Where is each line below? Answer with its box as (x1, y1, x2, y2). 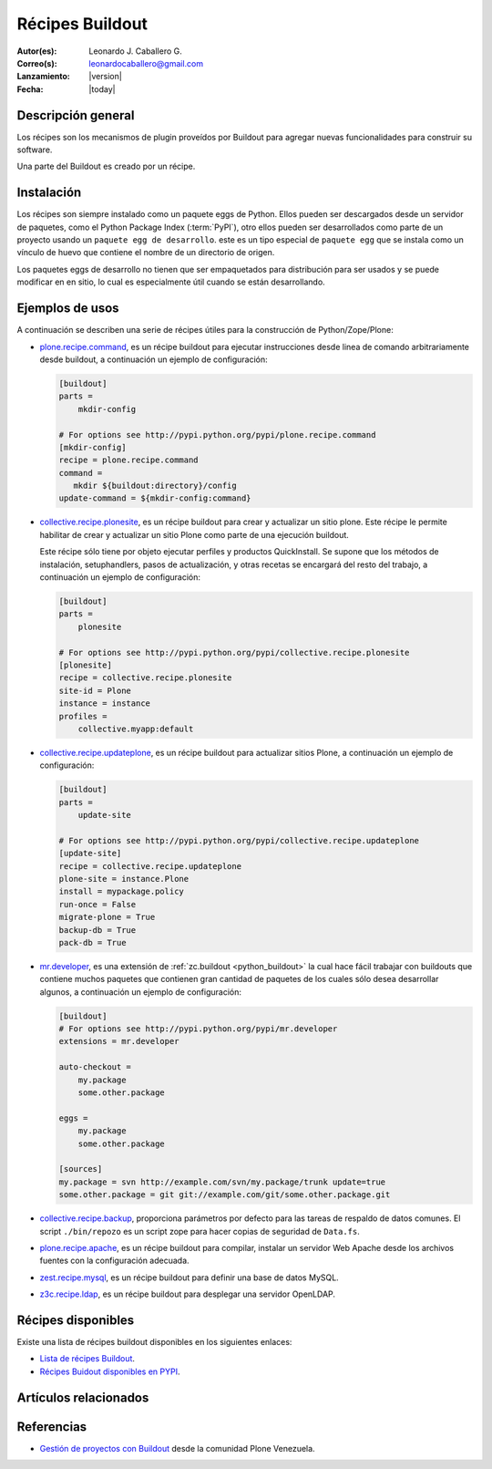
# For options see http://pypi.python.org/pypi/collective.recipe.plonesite (58, 647, 410, 657)
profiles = (58, 711, 108, 721)
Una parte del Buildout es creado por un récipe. (16, 160, 196, 172)
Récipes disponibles (16, 1312, 135, 1328)
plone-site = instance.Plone (58, 874, 190, 884)
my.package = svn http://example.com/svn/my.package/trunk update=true (58, 1176, 386, 1187)
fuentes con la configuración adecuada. (39, 1255, 190, 1267)
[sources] (58, 1164, 103, 1174)
